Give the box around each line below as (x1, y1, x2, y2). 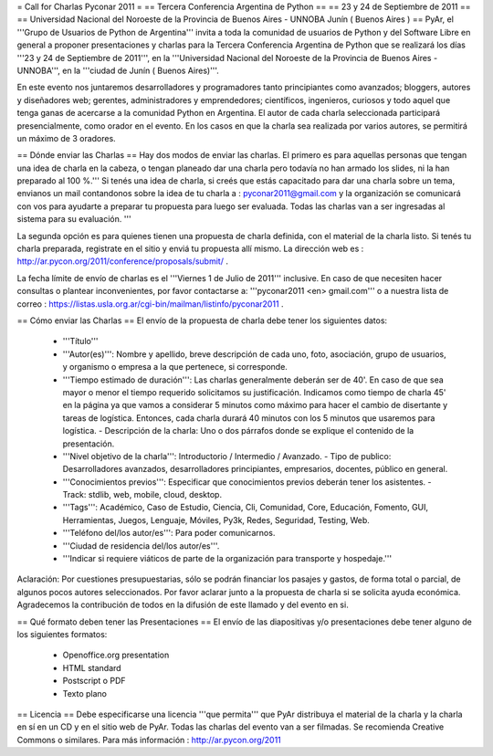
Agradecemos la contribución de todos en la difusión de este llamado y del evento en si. (16, 599, 349, 611)
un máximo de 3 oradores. (16, 132, 116, 143)
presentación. (62, 438, 115, 449)
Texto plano (62, 688, 107, 698)
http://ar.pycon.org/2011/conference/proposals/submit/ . (16, 256, 228, 267)
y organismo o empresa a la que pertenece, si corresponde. (62, 362, 288, 373)
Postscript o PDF (62, 676, 127, 687)
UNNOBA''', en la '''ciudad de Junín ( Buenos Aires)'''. (16, 65, 219, 76)
